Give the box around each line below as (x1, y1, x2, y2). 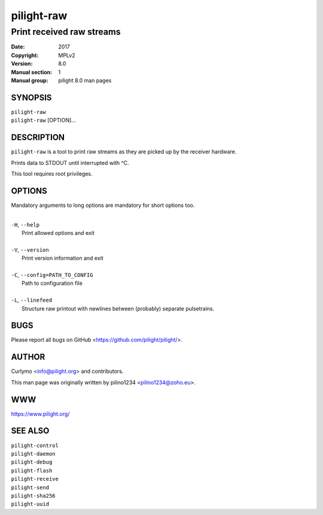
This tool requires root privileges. (11, 170, 93, 177)
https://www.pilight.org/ (11, 410, 70, 417)
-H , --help (11, 221, 40, 228)
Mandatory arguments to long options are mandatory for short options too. (11, 201, 195, 209)
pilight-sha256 (11, 492, 56, 499)
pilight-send (11, 484, 50, 491)
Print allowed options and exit (22, 230, 95, 237)
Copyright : (11, 52, 39, 59)
